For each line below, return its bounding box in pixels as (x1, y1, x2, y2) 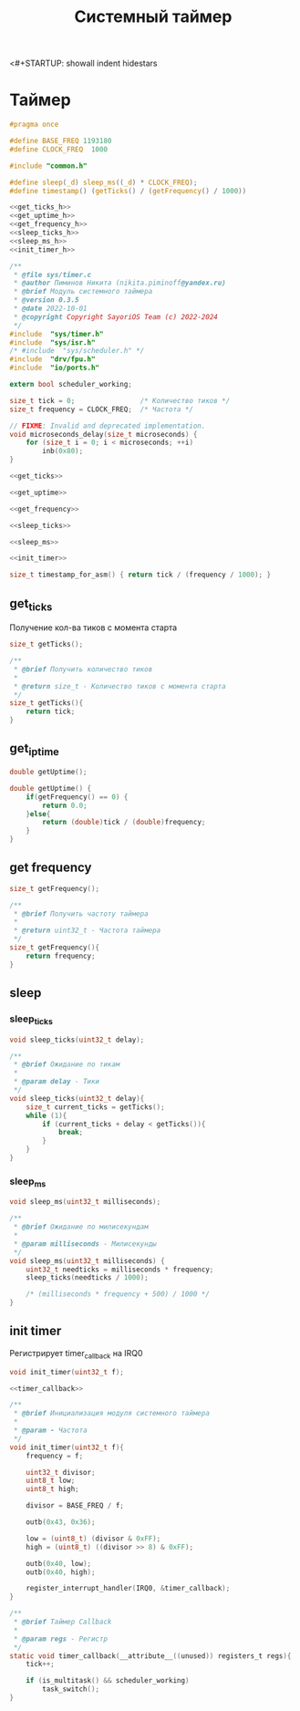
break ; (57, 1128, 84, 1137)
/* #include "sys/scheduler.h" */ (9, 347, 145, 356)
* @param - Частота (13, 1426, 88, 1436)
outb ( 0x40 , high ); (26, 1567, 96, 1577)
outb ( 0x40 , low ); (26, 1559, 92, 1568)
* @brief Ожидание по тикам (13, 1060, 120, 1069)
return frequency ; (26, 951, 96, 960)
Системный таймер (74, 6, 233, 27)
